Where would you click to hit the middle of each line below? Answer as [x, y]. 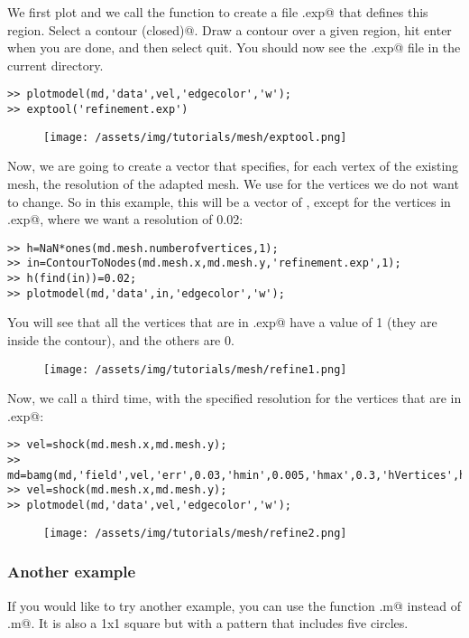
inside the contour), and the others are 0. [121, 339]
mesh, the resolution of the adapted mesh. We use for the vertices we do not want [233, 183]
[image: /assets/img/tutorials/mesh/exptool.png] [195, 137]
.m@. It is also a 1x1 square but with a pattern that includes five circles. [208, 623]
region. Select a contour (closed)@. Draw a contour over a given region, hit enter [230, 29]
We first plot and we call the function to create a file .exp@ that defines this [218, 12]
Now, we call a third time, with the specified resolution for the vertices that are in [234, 398]
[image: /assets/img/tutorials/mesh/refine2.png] [195, 533]
